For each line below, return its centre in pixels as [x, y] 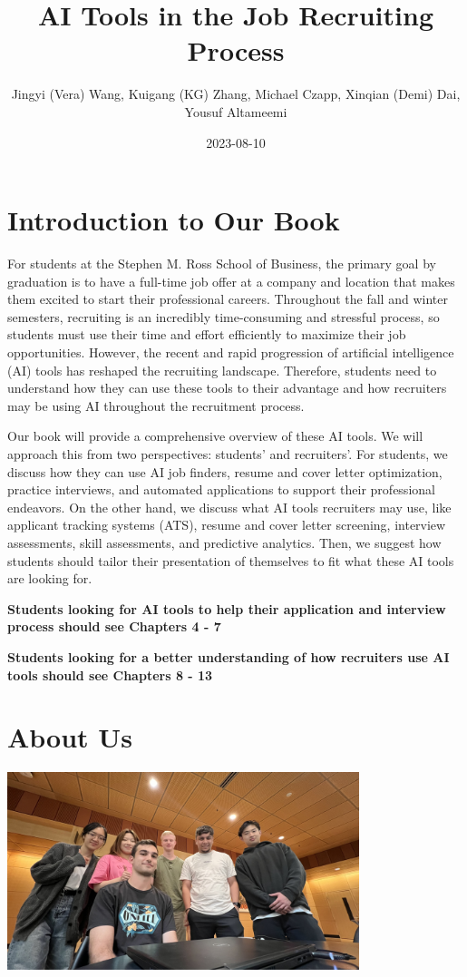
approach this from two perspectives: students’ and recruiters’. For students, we [228, 453]
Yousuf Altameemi [236, 111]
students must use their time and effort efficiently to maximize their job [207, 334]
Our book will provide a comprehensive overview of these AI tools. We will [215, 436]
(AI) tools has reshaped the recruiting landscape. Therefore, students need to [222, 370]
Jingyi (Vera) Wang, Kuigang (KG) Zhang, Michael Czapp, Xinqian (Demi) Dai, [236, 94]
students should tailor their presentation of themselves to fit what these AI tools [231, 560]
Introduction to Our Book [174, 220]
